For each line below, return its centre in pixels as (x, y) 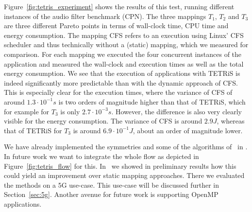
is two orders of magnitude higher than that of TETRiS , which (152, 101)
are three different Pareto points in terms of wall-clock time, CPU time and (116, 26)
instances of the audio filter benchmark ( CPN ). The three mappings (105, 16)
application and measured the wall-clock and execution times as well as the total (124, 63)
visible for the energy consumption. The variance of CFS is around (103, 121)
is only (70, 111)
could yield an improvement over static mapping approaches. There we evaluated (124, 175)
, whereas (231, 121)
